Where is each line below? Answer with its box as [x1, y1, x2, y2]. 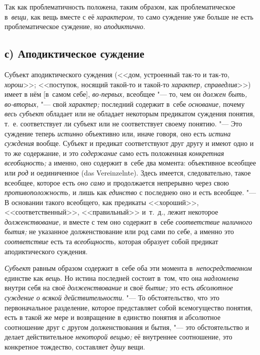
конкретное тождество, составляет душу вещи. [4, 341, 145, 352]
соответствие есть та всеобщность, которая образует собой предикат [4, 236, 218, 247]
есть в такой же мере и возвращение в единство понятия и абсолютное [4, 312, 220, 322]
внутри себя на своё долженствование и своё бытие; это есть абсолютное [4, 282, 233, 293]
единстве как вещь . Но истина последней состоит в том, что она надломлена [4, 272, 239, 283]
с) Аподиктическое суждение [4, 46, 144, 61]
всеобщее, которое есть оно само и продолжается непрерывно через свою [4, 177, 229, 188]
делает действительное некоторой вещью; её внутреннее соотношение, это [4, 331, 232, 342]
